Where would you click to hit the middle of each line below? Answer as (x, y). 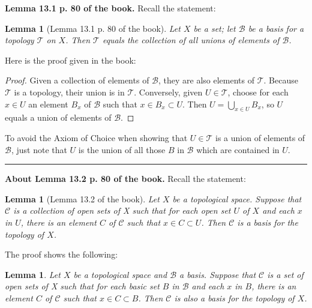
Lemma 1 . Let (33, 274)
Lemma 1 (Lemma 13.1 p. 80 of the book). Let (93, 28)
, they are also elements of (206, 80)
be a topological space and (120, 274)
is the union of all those (122, 149)
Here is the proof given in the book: (70, 60)
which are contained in (238, 149)
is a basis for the (268, 222)
